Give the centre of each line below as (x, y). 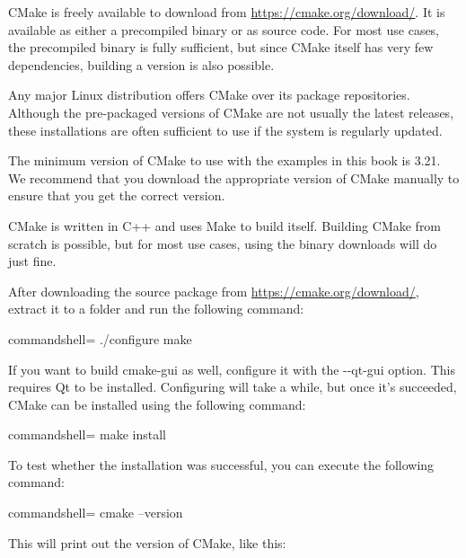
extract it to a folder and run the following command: (156, 309)
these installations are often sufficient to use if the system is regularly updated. (225, 130)
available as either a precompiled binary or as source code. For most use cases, (224, 29)
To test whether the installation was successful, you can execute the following (221, 464)
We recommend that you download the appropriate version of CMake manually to (234, 177)
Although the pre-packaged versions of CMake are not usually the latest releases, (231, 112)
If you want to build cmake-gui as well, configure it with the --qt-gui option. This (232, 369)
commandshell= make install (87, 434)
